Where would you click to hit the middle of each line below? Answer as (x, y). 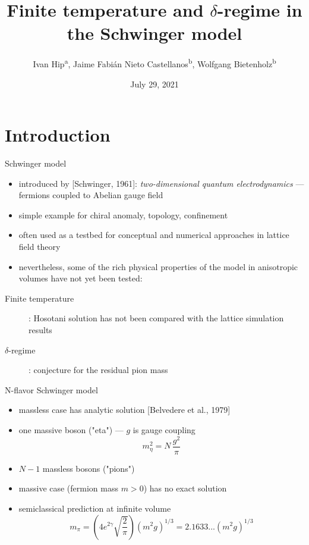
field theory (40, 247)
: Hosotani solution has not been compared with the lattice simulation (156, 318)
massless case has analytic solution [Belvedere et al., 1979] (124, 410)
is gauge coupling (164, 430)
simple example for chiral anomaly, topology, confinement (123, 214)
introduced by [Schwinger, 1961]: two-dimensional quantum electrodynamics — (161, 183)
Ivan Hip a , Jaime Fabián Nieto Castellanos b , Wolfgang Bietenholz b (154, 63)
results (40, 330)
